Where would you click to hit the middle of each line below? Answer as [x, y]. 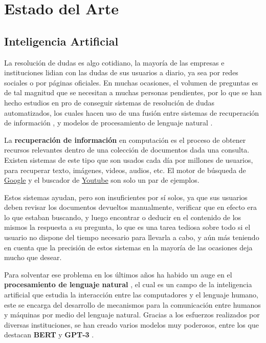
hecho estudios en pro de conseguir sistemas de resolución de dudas [109, 102]
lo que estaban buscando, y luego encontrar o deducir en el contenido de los [123, 217]
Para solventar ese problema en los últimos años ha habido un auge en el [118, 274]
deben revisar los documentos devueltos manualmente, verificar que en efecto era [130, 207]
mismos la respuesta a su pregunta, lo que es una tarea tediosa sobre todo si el [127, 227]
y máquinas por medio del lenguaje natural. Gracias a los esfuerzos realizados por [132, 315]
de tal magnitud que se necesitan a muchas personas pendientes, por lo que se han [133, 92]
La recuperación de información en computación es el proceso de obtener [125, 140]
